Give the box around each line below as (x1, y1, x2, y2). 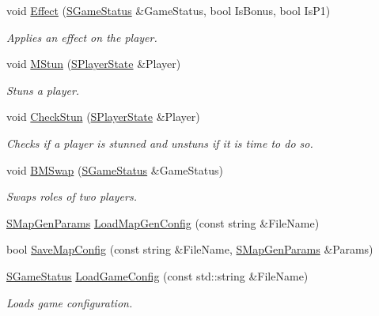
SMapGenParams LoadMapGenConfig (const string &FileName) (6, 214, 320, 231)
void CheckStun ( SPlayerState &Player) (6, 108, 200, 125)
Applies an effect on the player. (6, 28, 157, 45)
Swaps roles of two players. (6, 188, 137, 205)
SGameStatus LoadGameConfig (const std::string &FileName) (6, 267, 309, 284)
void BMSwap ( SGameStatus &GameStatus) (6, 161, 223, 178)
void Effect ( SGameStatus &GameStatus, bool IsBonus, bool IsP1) (6, 2, 331, 18)
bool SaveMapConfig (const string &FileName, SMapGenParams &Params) (6, 241, 373, 258)
